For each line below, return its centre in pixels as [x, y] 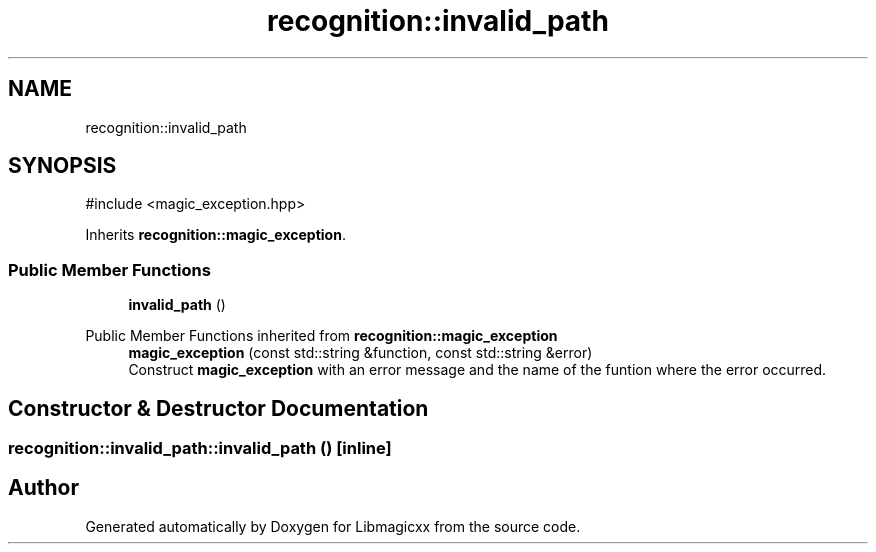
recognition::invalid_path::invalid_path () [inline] [200, 448]
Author [43, 488]
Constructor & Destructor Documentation [218, 408]
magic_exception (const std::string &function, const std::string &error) [360, 353]
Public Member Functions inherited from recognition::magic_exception [321, 336]
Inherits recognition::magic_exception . [215, 235]
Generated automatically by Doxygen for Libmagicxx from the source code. [333, 526]
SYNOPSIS [62, 166]
